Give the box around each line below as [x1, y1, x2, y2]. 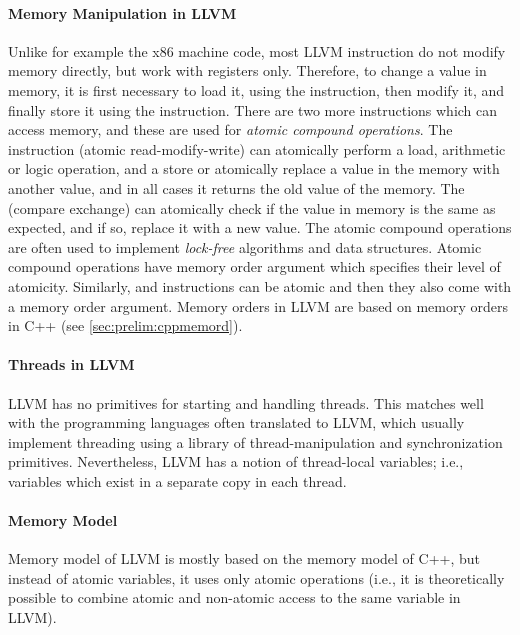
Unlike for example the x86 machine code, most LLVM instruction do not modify [8, 40, 506, 61]
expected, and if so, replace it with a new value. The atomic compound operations [8, 217, 512, 238]
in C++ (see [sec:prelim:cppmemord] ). [8, 315, 243, 336]
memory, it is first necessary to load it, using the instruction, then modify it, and [8, 79, 505, 100]
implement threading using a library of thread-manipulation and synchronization [8, 431, 503, 452]
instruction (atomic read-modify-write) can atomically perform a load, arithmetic [8, 138, 506, 159]
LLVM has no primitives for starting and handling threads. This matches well [8, 392, 484, 413]
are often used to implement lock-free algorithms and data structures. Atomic [8, 236, 482, 257]
